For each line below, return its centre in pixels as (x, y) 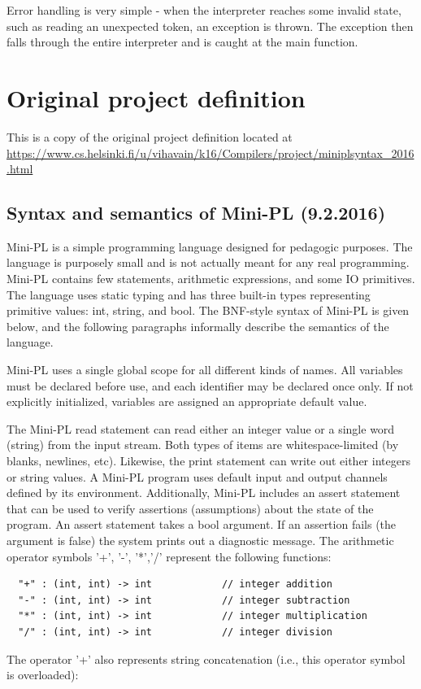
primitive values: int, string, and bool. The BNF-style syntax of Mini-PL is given (208, 310)
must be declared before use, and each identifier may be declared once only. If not (210, 385)
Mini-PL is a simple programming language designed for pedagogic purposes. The (210, 246)
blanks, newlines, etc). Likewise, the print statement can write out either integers (208, 461)
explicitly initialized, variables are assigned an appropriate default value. (187, 401)
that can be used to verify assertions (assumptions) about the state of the (190, 508)
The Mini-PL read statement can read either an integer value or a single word (201, 428)
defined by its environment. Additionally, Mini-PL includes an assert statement (204, 493)
